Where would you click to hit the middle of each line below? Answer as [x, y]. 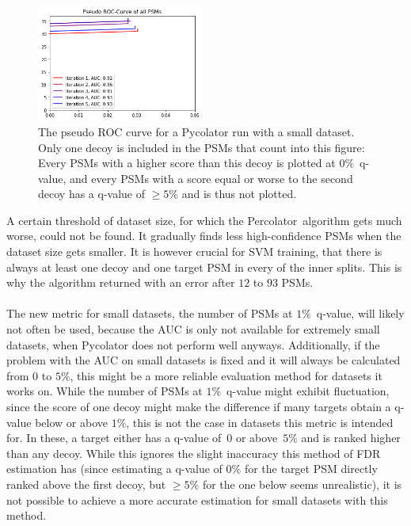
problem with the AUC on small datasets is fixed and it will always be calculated [204, 360]
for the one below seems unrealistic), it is [302, 484]
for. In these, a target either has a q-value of [114, 438]
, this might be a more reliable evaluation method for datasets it [226, 375]
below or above [71, 422]
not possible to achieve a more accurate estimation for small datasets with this [197, 499]
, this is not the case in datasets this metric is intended [260, 422]
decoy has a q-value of [92, 194]
